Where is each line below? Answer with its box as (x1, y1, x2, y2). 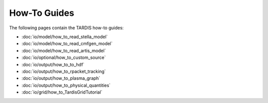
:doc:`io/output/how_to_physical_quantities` (21, 82, 111, 88)
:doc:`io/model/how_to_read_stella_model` (21, 34, 108, 40)
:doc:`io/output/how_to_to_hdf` (21, 61, 84, 67)
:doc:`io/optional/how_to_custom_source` (21, 54, 106, 60)
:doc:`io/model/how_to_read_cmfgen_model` (21, 41, 113, 47)
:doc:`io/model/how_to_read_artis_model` (21, 48, 106, 53)
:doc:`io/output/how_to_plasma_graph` (21, 75, 100, 81)
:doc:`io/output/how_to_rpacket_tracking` (21, 68, 106, 74)
